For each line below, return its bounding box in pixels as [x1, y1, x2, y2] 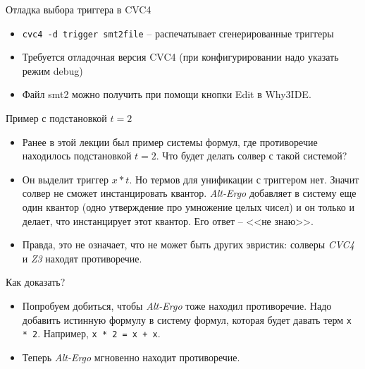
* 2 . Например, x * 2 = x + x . [22, 326, 161, 341]
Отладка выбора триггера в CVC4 [6, 2, 151, 16]
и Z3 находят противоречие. [22, 250, 142, 265]
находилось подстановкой [22, 148, 132, 163]
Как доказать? [6, 274, 66, 289]
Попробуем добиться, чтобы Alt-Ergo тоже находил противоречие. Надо [22, 298, 332, 313]
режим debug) [22, 63, 83, 78]
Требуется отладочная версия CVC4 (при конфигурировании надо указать [22, 49, 339, 64]
